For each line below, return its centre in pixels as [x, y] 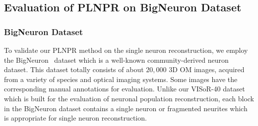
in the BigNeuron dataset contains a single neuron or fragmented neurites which [126, 108]
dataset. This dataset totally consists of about [74, 69]
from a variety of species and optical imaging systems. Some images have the [121, 79]
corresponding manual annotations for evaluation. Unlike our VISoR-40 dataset [125, 89]
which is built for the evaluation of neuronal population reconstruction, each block [129, 98]
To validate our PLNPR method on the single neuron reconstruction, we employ [126, 50]
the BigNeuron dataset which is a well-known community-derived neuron [116, 60]
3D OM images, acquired [207, 69]
